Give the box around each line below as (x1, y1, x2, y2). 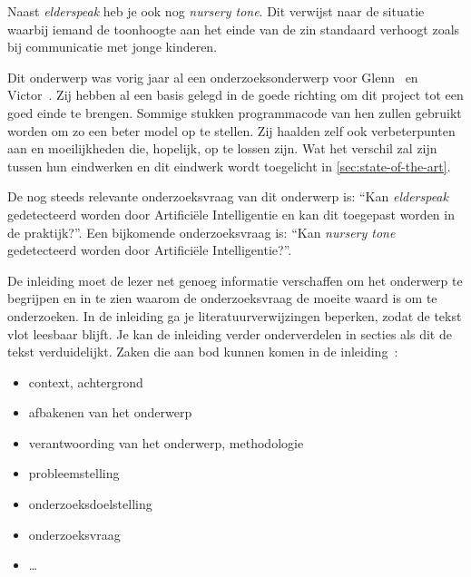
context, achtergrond (28, 372, 143, 391)
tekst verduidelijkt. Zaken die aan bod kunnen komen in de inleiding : (7, 342, 398, 361)
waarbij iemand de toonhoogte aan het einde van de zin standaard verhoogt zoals (7, 19, 460, 38)
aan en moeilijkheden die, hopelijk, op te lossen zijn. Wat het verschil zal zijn (7, 139, 437, 158)
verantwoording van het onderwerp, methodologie (28, 433, 304, 452)
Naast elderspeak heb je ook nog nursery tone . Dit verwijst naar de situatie (7, 2, 425, 20)
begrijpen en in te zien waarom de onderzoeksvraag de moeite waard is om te (7, 288, 437, 308)
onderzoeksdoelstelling (28, 494, 152, 513)
